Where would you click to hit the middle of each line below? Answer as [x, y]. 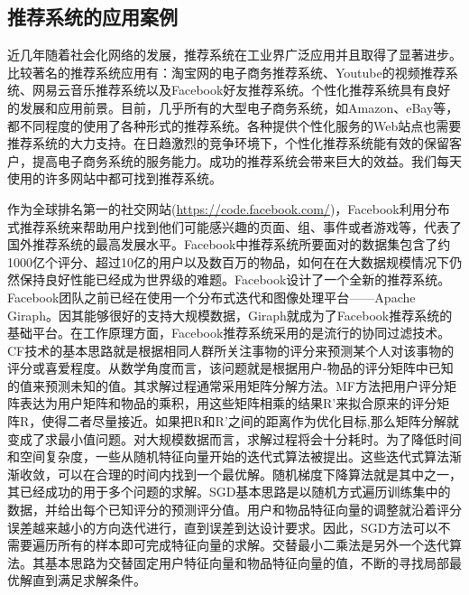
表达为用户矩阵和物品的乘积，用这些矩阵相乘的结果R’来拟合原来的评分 [228, 403]
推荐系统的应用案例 [92, 17]
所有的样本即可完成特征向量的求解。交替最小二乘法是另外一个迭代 [253, 545]
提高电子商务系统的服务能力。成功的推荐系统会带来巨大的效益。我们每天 [247, 160]
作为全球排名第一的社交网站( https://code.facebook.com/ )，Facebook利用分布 [229, 208]
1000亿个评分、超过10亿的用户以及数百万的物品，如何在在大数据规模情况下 [228, 261]
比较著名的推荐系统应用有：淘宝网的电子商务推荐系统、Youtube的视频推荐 [226, 72]
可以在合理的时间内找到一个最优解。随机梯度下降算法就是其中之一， [259, 474]
